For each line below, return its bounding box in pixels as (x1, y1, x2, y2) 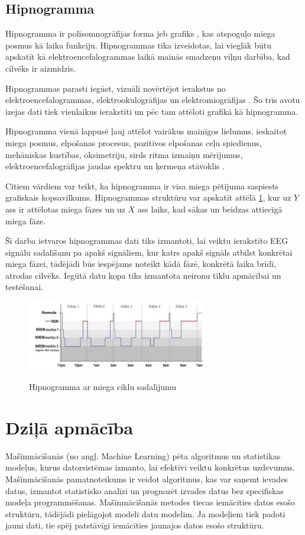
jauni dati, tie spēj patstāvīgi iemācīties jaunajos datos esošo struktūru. (5, 519, 264, 531)
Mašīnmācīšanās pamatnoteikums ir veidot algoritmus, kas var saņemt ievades (5, 473, 288, 485)
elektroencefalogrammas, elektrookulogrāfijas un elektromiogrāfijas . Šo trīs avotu (5, 94, 300, 106)
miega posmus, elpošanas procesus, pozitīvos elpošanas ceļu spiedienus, (5, 136, 262, 149)
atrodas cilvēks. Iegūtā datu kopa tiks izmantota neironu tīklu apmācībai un (5, 269, 281, 281)
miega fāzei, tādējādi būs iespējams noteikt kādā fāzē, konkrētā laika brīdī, (5, 257, 277, 270)
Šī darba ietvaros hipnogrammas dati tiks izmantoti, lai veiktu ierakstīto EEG (5, 234, 288, 247)
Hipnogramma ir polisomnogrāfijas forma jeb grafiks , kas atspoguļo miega (5, 27, 275, 40)
